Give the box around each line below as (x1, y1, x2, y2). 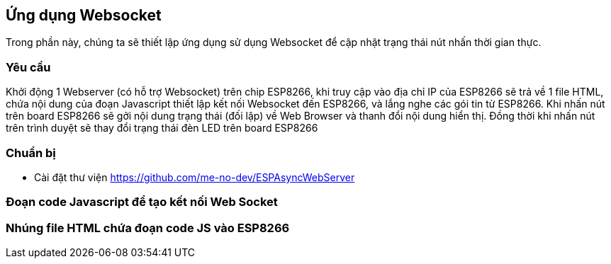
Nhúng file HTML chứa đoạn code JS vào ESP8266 (6, 220, 290, 235)
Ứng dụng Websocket (6, 6, 162, 24)
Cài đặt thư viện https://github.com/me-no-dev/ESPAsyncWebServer (34, 171, 355, 183)
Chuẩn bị (6, 145, 56, 160)
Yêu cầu (6, 59, 51, 74)
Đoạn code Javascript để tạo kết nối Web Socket (6, 195, 278, 210)
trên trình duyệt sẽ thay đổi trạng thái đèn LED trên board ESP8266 (6, 122, 318, 134)
